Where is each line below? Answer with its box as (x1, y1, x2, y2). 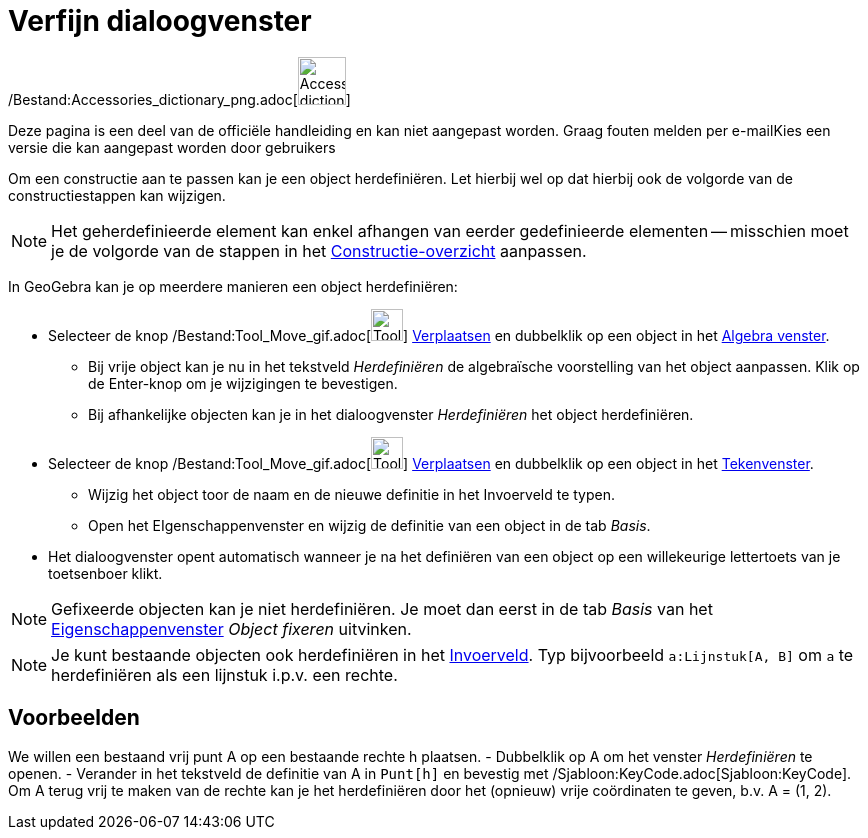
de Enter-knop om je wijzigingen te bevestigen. (88, 374, 398, 392)
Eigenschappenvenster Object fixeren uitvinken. (51, 618, 412, 639)
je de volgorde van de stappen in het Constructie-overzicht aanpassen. (51, 240, 587, 261)
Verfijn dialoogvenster (8, 4, 312, 38)
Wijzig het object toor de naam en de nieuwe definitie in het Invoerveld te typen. (88, 485, 615, 503)
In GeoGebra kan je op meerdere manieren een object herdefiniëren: (8, 277, 458, 295)
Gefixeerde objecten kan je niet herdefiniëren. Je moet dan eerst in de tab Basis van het (51, 598, 713, 619)
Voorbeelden (8, 705, 140, 731)
